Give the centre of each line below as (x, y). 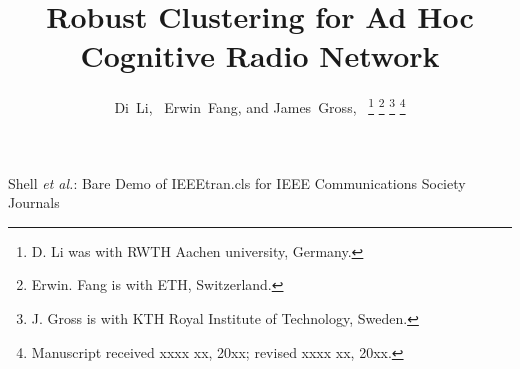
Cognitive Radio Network (260, 55)
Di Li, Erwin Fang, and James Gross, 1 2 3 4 (260, 105)
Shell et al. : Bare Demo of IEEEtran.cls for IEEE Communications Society (237, 182)
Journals (34, 202)
